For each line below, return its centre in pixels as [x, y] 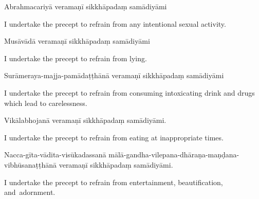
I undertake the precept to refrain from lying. [76, 58]
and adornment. [30, 192]
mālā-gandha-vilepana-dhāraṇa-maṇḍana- [174, 155]
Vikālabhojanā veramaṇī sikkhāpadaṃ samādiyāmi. [85, 120]
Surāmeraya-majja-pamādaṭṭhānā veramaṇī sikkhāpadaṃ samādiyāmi [114, 75]
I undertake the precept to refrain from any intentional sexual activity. [115, 23]
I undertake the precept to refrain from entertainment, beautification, [114, 182]
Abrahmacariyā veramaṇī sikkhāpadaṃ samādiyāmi [86, 6]
